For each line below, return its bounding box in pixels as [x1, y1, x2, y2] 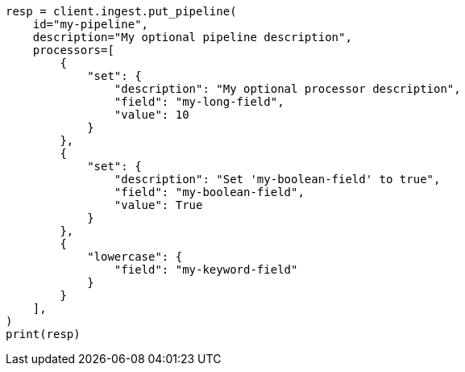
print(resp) [6, 328, 81, 341]
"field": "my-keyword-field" [114, 263, 298, 276]
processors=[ [32, 44, 114, 56]
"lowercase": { [87, 250, 183, 263]
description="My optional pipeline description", [32, 31, 352, 44]
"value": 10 [114, 108, 189, 121]
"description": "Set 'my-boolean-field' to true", [114, 173, 441, 186]
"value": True [114, 199, 203, 211]
